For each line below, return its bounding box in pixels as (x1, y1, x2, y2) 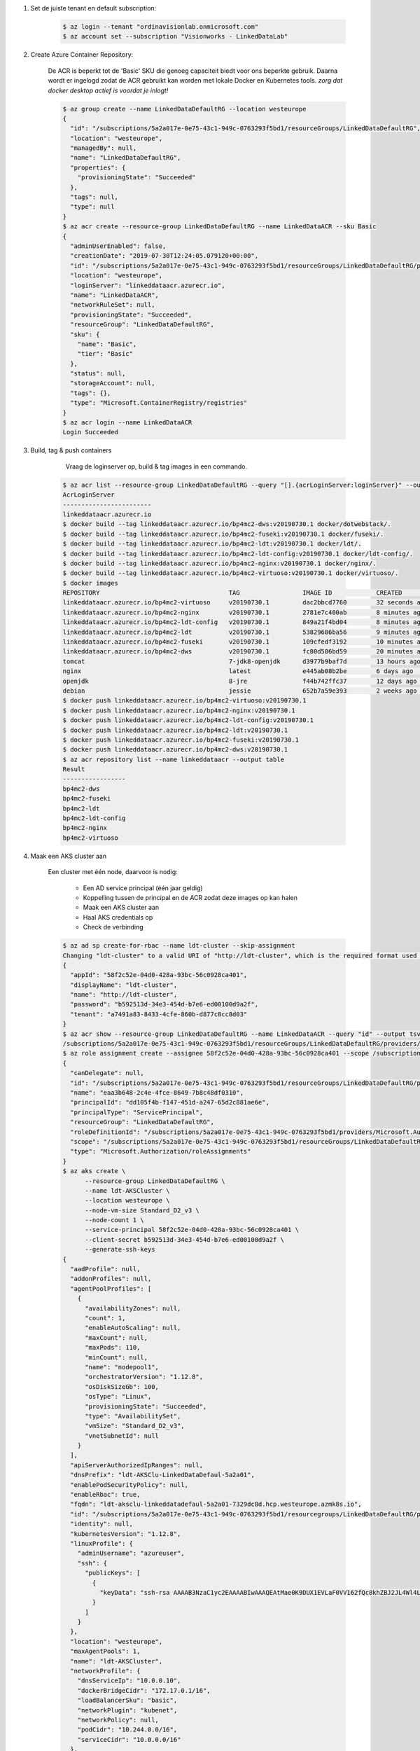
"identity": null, (70, 1520, 133, 1528)
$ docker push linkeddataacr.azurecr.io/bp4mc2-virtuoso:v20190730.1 (62, 697, 307, 705)
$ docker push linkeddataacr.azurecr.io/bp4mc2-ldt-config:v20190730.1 (62, 717, 314, 724)
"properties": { (70, 163, 126, 172)
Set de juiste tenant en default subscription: (30, 4, 157, 12)
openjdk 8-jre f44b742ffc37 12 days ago (62, 677, 417, 685)
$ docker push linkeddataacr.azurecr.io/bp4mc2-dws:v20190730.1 (62, 746, 288, 754)
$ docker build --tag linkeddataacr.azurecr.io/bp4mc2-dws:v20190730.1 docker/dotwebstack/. (62, 520, 391, 528)
